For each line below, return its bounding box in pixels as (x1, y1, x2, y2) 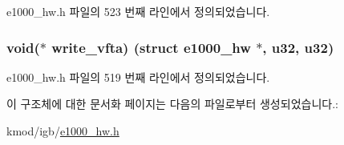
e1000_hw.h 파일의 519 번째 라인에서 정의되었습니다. (6, 68, 270, 85)
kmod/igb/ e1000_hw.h (6, 123, 119, 139)
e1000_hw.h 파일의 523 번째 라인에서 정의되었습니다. (6, 3, 270, 19)
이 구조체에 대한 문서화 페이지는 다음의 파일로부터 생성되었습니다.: (6, 95, 338, 112)
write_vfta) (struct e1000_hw (51, 37, 251, 57)
